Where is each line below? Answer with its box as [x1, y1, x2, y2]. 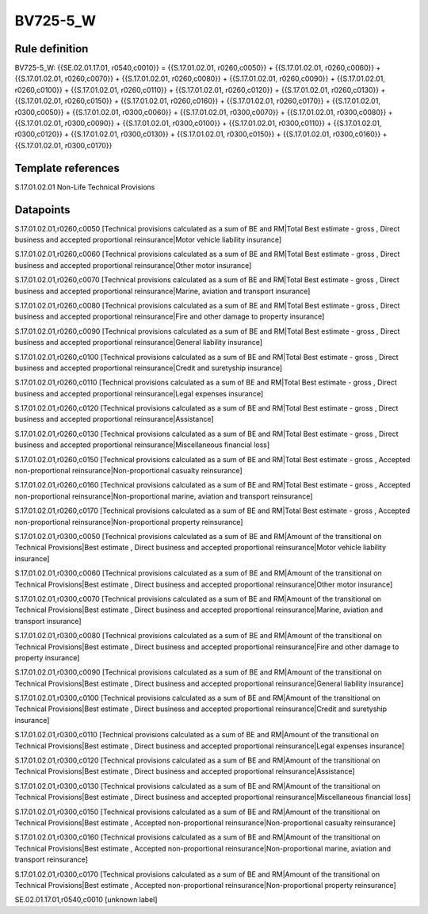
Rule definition [14, 42, 89, 55]
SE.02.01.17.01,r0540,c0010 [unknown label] [14, 895, 158, 904]
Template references [14, 161, 120, 174]
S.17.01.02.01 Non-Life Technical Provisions [14, 182, 155, 192]
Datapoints [14, 203, 71, 216]
